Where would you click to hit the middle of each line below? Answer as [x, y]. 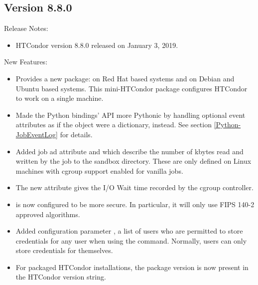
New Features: [26, 62]
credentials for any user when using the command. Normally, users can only [131, 240]
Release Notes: [26, 28]
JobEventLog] [37, 134]
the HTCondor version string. [61, 277]
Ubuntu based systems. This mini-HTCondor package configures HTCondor [131, 88]
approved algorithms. [48, 214]
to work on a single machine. [60, 98]
